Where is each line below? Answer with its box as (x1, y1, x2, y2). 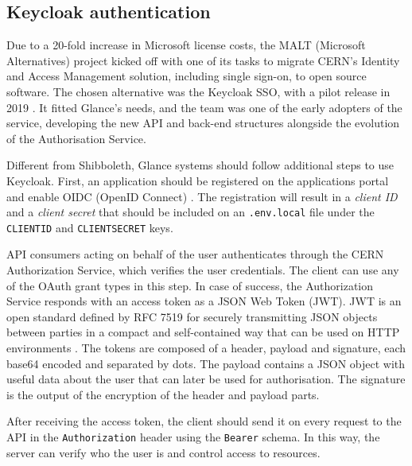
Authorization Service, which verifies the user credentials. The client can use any (6, 262, 399, 278)
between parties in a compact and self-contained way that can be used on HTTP (6, 324, 400, 340)
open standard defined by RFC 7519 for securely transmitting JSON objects (6, 308, 378, 324)
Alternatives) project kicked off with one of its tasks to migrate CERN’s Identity (6, 52, 400, 68)
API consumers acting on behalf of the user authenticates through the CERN (6, 246, 384, 262)
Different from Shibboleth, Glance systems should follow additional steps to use (6, 157, 395, 173)
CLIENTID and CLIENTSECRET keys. (6, 219, 173, 235)
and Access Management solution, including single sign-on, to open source (6, 68, 367, 84)
